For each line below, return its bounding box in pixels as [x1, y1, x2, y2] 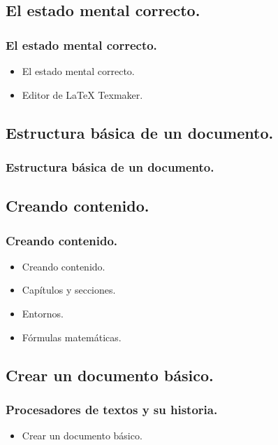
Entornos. [22, 306, 64, 320]
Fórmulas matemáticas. [22, 329, 122, 344]
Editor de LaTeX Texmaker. [22, 87, 143, 102]
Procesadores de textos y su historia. [6, 400, 218, 418]
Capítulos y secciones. [22, 282, 116, 297]
